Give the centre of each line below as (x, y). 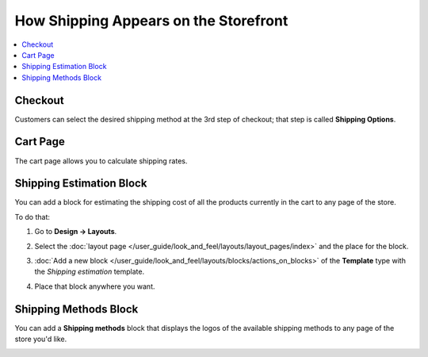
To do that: (32, 217)
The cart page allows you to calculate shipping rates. (101, 161)
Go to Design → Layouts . (76, 232)
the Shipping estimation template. (90, 272)
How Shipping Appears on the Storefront (151, 21)
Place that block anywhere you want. (95, 286)
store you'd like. (41, 339)
